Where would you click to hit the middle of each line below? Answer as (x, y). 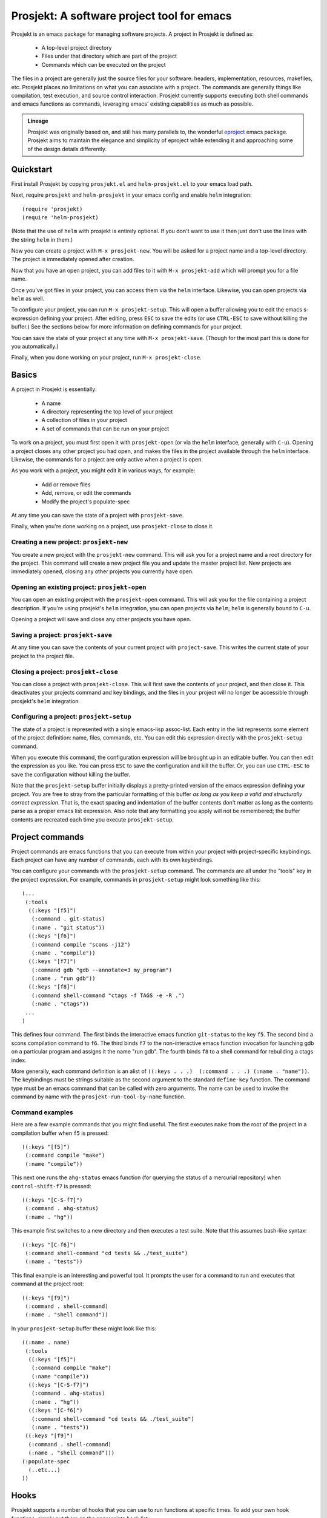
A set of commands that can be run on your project (105, 429)
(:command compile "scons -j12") (81, 944)
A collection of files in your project (84, 420)
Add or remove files (66, 484)
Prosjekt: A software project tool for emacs (121, 16)
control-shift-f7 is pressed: (51, 1186)
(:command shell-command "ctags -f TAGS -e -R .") (108, 995)
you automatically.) (35, 346)
